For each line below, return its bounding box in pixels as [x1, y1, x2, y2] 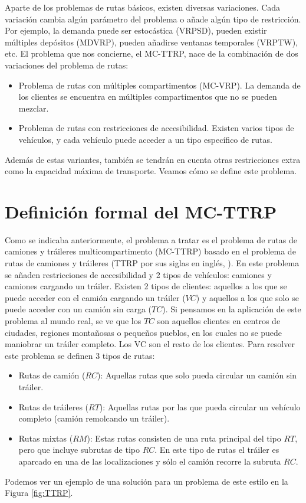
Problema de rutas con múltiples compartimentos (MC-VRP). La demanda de [18, 79, 301, 91]
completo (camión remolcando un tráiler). [18, 412, 170, 424]
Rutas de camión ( [18, 369, 85, 381]
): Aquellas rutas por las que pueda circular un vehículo [99, 400, 301, 413]
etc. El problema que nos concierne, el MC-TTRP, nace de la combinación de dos [5, 47, 298, 60]
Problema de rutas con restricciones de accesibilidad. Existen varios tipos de [18, 122, 294, 134]
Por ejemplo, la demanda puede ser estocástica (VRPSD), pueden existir [5, 24, 267, 37]
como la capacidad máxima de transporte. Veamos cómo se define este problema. [5, 165, 297, 177]
